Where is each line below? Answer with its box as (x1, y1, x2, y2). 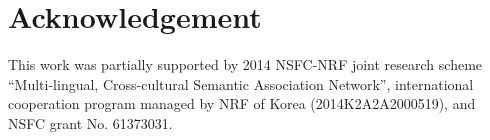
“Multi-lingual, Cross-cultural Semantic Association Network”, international (8, 73, 474, 94)
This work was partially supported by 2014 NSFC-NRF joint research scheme (8, 54, 483, 75)
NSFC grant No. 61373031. (8, 112, 173, 133)
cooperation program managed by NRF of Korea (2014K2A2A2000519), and (8, 93, 476, 114)
